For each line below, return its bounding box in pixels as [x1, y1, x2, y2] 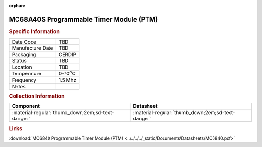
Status [12, 58, 27, 64]
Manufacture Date [12, 45, 53, 52]
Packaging [12, 51, 36, 58]
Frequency [12, 76, 36, 83]
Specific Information [9, 28, 60, 35]
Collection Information [9, 92, 65, 99]
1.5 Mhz [58, 76, 77, 83]
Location [12, 64, 32, 71]
